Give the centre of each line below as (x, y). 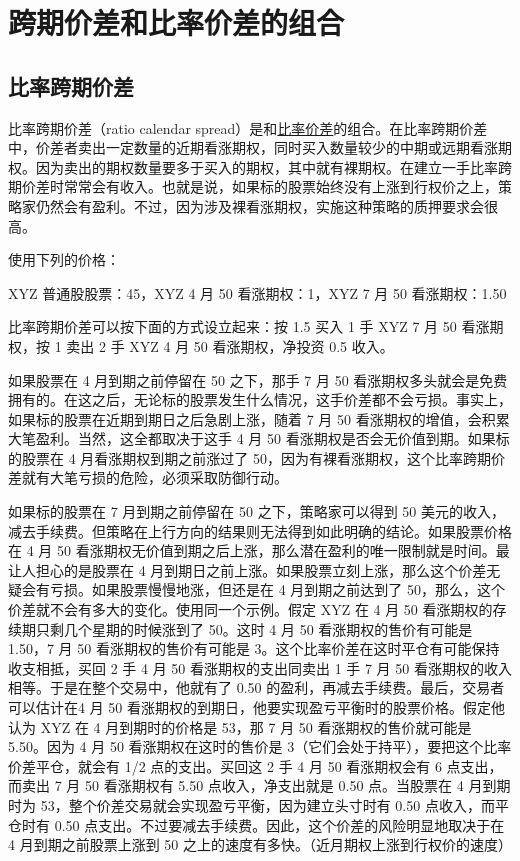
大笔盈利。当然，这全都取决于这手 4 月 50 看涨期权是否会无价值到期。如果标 (259, 438)
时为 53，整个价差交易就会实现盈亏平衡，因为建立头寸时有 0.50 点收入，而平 (258, 804)
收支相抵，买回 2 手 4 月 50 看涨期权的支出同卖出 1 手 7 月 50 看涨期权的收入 (260, 667)
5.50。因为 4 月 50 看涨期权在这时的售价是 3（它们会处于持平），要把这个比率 (260, 746)
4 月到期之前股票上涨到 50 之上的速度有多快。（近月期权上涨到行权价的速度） (260, 844)
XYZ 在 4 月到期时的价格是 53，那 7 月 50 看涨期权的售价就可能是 (256, 726)
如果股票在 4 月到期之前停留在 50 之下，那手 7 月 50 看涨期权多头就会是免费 (258, 379)
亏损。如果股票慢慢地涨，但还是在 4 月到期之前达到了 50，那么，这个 (277, 589)
